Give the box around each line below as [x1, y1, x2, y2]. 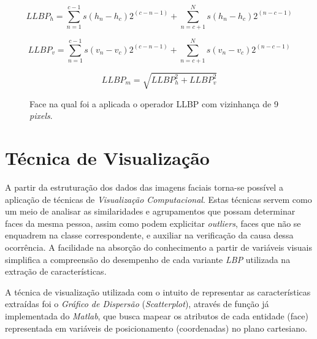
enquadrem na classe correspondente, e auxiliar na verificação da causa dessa [5, 229, 294, 242]
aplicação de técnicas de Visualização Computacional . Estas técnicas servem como [5, 192, 312, 205]
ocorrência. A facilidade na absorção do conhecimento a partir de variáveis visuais [5, 241, 313, 254]
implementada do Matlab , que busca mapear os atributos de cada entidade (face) [5, 310, 308, 322]
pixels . [29, 109, 53, 122]
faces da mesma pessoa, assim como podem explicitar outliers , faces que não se [5, 216, 301, 229]
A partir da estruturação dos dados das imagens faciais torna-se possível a [5, 181, 283, 194]
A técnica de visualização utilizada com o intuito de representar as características [5, 285, 311, 298]
